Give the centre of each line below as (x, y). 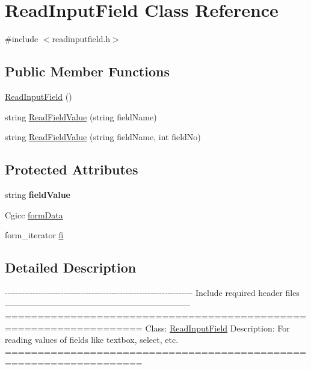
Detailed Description (71, 267)
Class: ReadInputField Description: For (217, 328)
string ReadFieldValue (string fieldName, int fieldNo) (103, 137)
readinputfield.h (81, 39)
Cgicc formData (34, 214)
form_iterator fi (34, 235)
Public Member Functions (87, 71)
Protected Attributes (72, 169)
